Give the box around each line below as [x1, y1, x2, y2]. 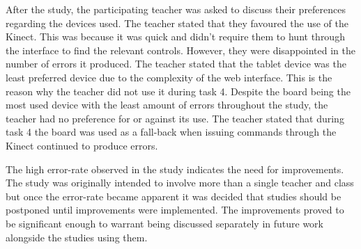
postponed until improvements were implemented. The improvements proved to [6, 202, 344, 217]
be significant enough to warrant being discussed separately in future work [6, 216, 323, 230]
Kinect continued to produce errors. [6, 138, 158, 152]
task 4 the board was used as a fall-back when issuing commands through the [6, 124, 337, 139]
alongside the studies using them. [6, 230, 148, 244]
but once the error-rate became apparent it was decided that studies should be [6, 188, 341, 203]
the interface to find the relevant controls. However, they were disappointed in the [6, 42, 355, 57]
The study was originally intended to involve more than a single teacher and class [6, 175, 354, 190]
